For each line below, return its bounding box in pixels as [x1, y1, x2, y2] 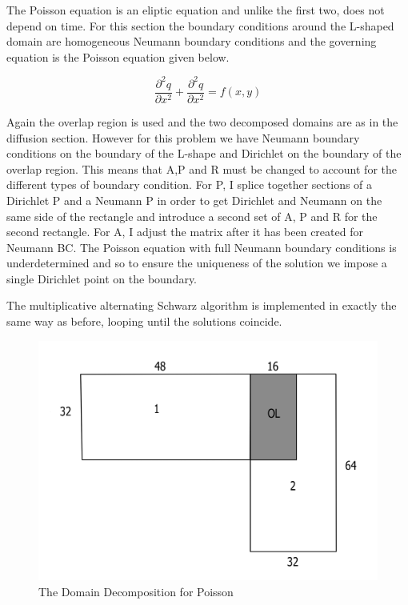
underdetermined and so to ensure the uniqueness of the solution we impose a [6, 254, 387, 271]
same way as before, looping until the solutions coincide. [6, 313, 282, 330]
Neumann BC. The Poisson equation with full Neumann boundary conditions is [6, 238, 397, 255]
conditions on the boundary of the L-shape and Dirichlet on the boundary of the [6, 145, 402, 162]
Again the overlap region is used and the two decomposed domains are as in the [6, 113, 398, 130]
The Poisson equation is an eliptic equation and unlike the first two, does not [6, 2, 385, 18]
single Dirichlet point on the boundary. [6, 270, 198, 286]
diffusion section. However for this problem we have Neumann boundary [6, 129, 360, 146]
